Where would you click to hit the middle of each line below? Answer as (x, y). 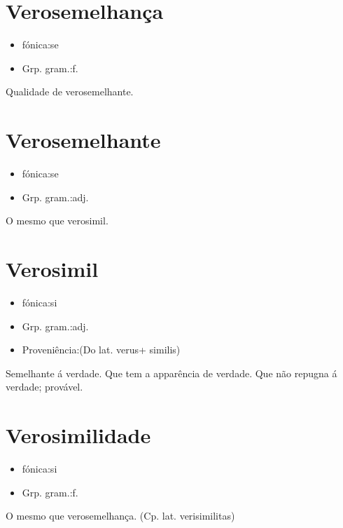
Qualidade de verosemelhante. (70, 92)
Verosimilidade (78, 435)
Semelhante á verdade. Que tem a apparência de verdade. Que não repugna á (171, 373)
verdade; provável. (44, 387)
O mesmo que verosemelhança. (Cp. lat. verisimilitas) (120, 516)
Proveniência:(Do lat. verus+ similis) (101, 350)
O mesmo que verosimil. (57, 221)
